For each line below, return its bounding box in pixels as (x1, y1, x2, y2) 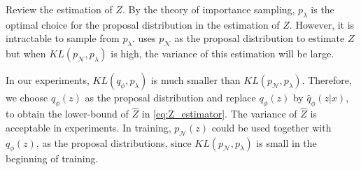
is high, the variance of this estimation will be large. (111, 46, 334, 61)
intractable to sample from (6, 31, 120, 45)
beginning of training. (6, 151, 99, 166)
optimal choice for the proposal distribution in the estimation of (6, 17, 280, 31)
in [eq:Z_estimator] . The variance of (141, 106, 297, 121)
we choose (6, 90, 48, 105)
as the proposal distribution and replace (85, 90, 256, 105)
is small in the (256, 135, 317, 150)
